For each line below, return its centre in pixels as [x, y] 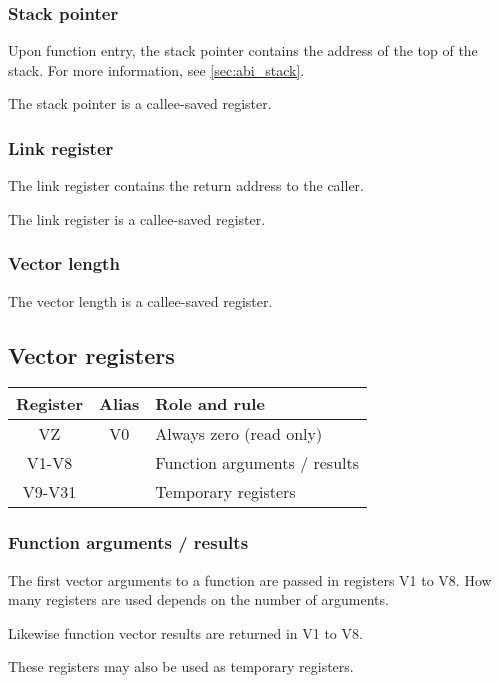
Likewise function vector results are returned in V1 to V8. [185, 632]
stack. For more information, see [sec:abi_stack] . [156, 69]
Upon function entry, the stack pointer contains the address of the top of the [243, 50]
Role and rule [210, 404]
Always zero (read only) [239, 434]
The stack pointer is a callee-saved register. [140, 103]
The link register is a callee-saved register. [137, 218]
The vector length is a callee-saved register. [140, 300]
